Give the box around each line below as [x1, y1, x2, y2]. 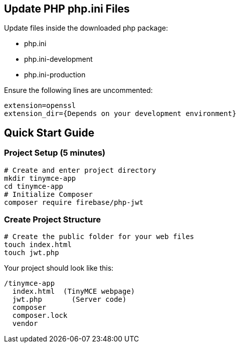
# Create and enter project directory [4, 166, 156, 174]
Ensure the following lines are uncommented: [4, 86, 153, 95]
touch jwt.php [4, 249, 59, 257]
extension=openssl [4, 101, 76, 110]
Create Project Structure [4, 214, 101, 225]
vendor [12, 319, 38, 328]
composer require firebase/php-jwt [4, 198, 144, 206]
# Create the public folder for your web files [4, 233, 194, 241]
